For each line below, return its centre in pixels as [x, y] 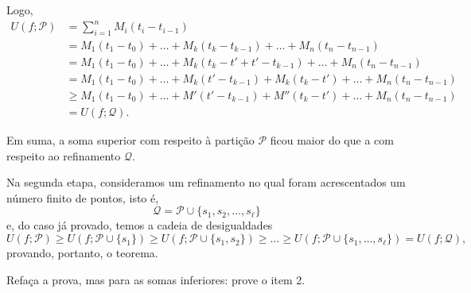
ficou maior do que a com [332, 140]
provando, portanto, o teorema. [82, 253]
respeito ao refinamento [64, 155]
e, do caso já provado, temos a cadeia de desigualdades [140, 225]
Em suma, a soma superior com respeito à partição [130, 140]
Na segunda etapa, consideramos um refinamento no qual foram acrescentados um [206, 182]
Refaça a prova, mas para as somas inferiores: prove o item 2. [156, 279]
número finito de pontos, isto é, [83, 197]
